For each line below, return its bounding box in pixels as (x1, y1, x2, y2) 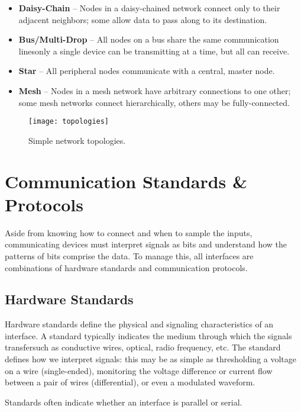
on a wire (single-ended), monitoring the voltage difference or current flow (5, 364, 273, 376)
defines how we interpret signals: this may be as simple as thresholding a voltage (5, 353, 297, 365)
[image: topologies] (28, 117, 109, 126)
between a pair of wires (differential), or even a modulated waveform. (5, 376, 255, 388)
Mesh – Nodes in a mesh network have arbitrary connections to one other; (18, 84, 291, 96)
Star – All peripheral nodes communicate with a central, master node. (18, 65, 275, 77)
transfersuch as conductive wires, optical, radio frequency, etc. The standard (5, 341, 281, 353)
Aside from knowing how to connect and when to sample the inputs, (5, 226, 253, 239)
